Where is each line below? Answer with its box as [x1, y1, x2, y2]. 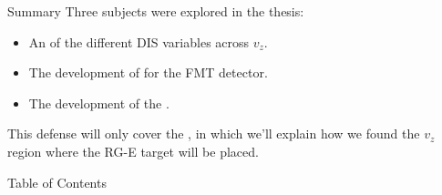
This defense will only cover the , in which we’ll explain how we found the [7, 124, 420, 143]
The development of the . [28, 93, 170, 112]
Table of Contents [7, 172, 107, 191]
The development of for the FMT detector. [28, 63, 268, 82]
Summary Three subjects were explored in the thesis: [7, 2, 304, 20]
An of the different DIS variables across [28, 32, 250, 51]
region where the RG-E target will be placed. [7, 141, 259, 160]
